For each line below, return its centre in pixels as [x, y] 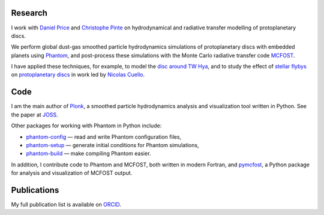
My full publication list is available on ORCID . [66, 205]
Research [29, 13]
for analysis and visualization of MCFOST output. [72, 173]
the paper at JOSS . [34, 115]
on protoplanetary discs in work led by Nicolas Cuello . [78, 74]
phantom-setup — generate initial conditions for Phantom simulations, [112, 145]
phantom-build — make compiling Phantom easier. [88, 154]
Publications [35, 190]
